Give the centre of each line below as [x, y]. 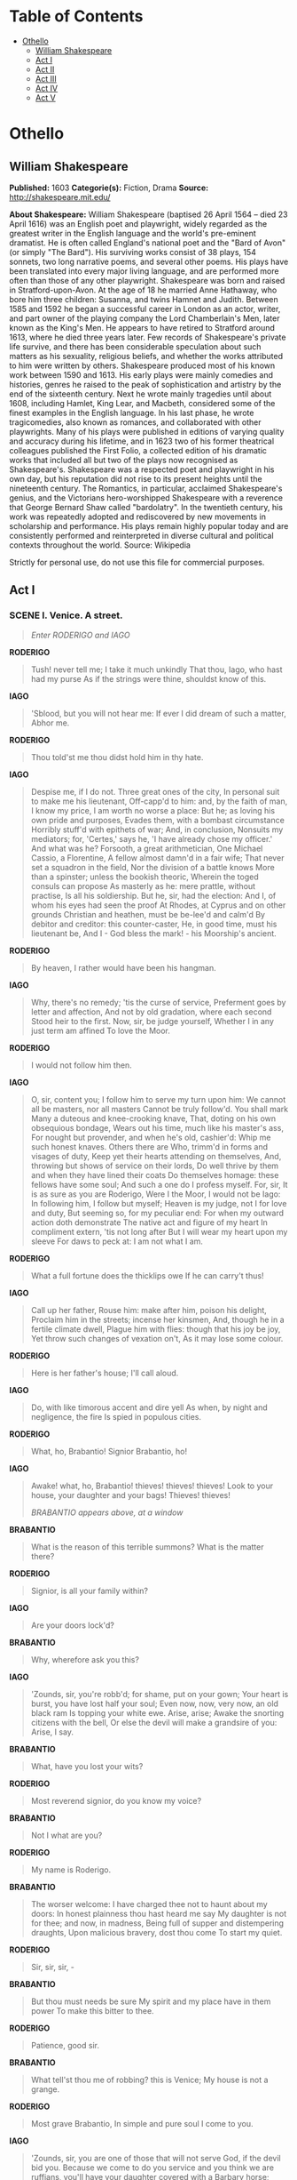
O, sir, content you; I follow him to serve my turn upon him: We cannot [158, 1099]
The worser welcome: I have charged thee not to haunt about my [149, 1903]
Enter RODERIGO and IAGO [80, 635]
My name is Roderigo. [71, 1870]
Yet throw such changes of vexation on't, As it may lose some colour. [157, 1338]
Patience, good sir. [65, 2045]
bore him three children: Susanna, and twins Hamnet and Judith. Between [144, 299]
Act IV [47, 88]
